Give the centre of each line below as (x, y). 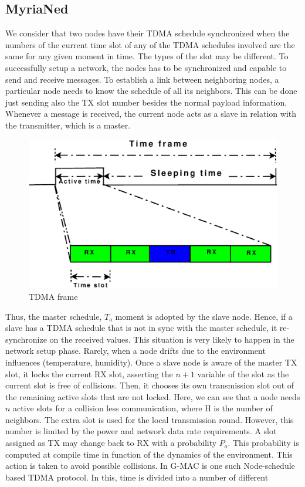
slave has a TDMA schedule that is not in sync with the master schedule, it (141, 328)
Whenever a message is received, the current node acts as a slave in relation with (151, 114)
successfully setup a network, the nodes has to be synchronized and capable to (146, 67)
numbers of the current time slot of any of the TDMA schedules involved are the (150, 44)
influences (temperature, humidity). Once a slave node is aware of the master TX (151, 362)
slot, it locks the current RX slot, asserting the (89, 373)
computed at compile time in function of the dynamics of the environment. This (149, 454)
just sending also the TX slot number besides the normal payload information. (146, 102)
